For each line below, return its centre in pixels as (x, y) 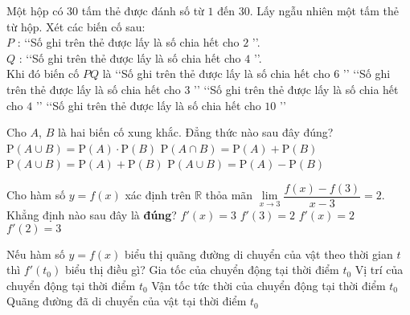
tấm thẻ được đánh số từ (143, 10)
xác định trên (158, 195)
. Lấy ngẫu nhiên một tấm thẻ (324, 10)
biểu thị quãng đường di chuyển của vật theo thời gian (259, 254)
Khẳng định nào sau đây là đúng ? (92, 215)
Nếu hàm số (36, 254)
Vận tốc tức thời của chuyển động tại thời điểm (269, 285)
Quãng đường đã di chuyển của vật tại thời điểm (127, 301)
